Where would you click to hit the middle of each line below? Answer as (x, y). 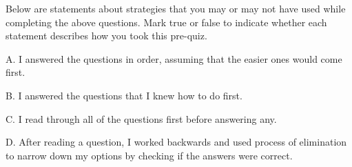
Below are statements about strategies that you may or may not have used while (176, 8)
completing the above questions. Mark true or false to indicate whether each (166, 22)
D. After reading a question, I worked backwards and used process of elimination (176, 142)
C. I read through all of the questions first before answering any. (141, 118)
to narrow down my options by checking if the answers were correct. (149, 155)
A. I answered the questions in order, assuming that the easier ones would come (174, 58)
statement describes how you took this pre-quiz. (106, 36)
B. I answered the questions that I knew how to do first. (124, 95)
